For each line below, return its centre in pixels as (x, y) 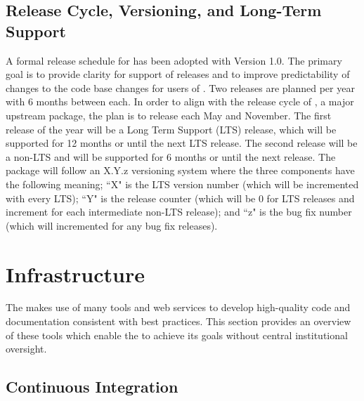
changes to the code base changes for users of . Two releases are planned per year (180, 87)
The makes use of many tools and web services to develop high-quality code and (178, 307)
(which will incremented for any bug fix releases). (112, 225)
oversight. (26, 349)
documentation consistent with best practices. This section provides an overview (178, 321)
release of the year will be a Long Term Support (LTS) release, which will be (171, 129)
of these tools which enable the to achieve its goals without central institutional (177, 335)
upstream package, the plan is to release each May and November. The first (169, 115)
